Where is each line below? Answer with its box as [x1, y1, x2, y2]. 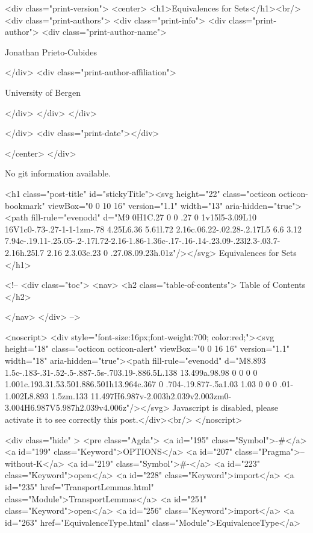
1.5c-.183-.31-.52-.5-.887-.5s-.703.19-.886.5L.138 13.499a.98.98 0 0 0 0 [5, 366, 258, 378]
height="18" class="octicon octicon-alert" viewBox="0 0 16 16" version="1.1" [5, 342, 290, 355]
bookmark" [5, 199, 45, 211]
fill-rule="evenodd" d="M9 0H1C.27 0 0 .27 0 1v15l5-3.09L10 [31, 211, 257, 223]
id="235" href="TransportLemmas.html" [5, 481, 154, 493]
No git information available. [5, 167, 111, 179]
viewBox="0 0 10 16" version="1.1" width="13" [48, 199, 223, 211]
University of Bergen [5, 86, 81, 98]
